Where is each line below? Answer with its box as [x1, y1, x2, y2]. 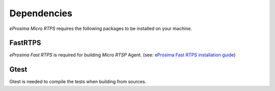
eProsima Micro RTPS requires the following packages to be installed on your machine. [9, 25, 193, 32]
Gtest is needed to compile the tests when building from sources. [9, 79, 147, 85]
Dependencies [9, 8, 72, 19]
